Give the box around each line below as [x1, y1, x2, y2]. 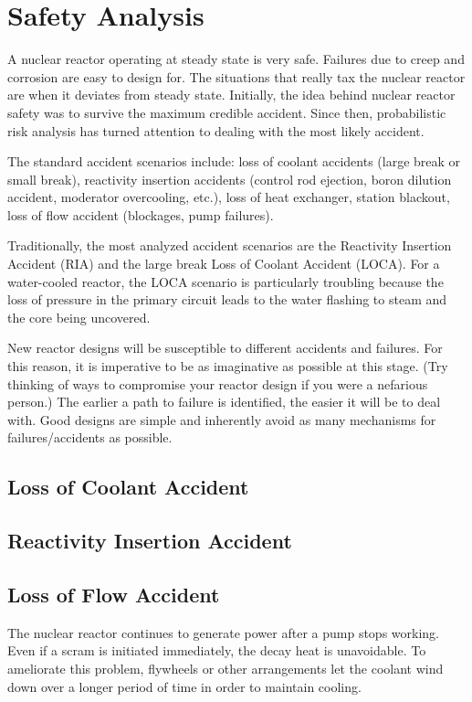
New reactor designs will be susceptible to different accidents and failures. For [7, 338, 443, 357]
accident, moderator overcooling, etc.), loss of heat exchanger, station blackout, [7, 187, 450, 207]
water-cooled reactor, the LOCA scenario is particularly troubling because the [7, 271, 444, 291]
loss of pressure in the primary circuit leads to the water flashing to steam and [7, 290, 447, 309]
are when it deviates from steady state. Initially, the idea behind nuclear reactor [7, 85, 456, 104]
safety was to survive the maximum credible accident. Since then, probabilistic [7, 102, 446, 122]
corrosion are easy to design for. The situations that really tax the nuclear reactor [7, 67, 466, 86]
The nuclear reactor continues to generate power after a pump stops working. [7, 622, 439, 642]
